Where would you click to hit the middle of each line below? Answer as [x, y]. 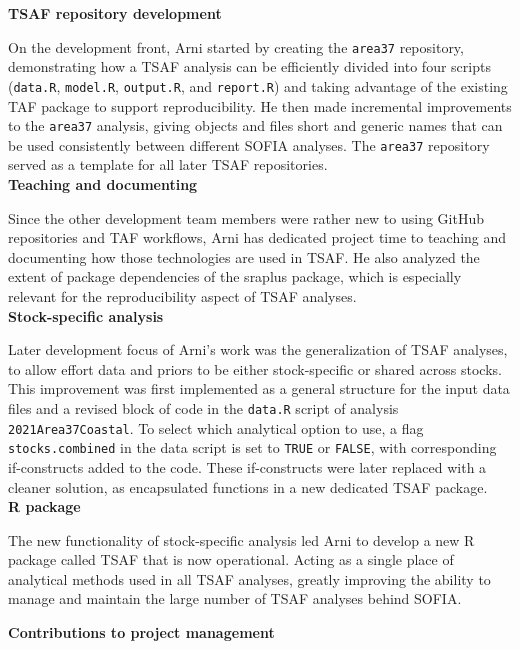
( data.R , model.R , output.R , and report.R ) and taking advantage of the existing [258, 85]
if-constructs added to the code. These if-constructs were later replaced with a [247, 466]
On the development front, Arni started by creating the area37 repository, [236, 46]
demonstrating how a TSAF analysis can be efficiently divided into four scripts [249, 66]
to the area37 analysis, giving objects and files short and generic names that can [255, 125]
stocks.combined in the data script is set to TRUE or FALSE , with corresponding [252, 447]
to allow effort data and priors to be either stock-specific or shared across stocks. [255, 368]
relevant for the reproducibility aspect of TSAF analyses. [182, 295]
